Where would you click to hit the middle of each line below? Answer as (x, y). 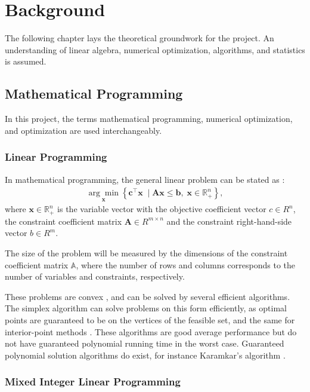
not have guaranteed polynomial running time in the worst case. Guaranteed (145, 343)
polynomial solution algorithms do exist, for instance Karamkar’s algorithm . (145, 355)
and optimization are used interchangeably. (83, 130)
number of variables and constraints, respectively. (95, 276)
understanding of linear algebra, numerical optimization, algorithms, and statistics (155, 49)
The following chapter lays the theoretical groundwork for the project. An (139, 38)
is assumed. (26, 61)
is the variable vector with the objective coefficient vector (162, 209)
